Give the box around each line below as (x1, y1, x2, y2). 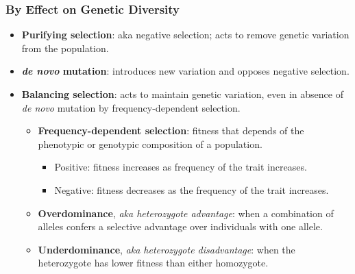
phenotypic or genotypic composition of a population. (38, 136, 262, 151)
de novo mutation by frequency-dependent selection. (21, 100, 241, 114)
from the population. (21, 40, 109, 55)
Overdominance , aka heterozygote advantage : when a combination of (38, 206, 334, 220)
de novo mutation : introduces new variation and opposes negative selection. (21, 64, 350, 78)
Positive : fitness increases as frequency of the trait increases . (54, 160, 307, 174)
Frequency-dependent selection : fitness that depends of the (38, 123, 304, 138)
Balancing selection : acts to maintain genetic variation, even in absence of (21, 87, 343, 101)
